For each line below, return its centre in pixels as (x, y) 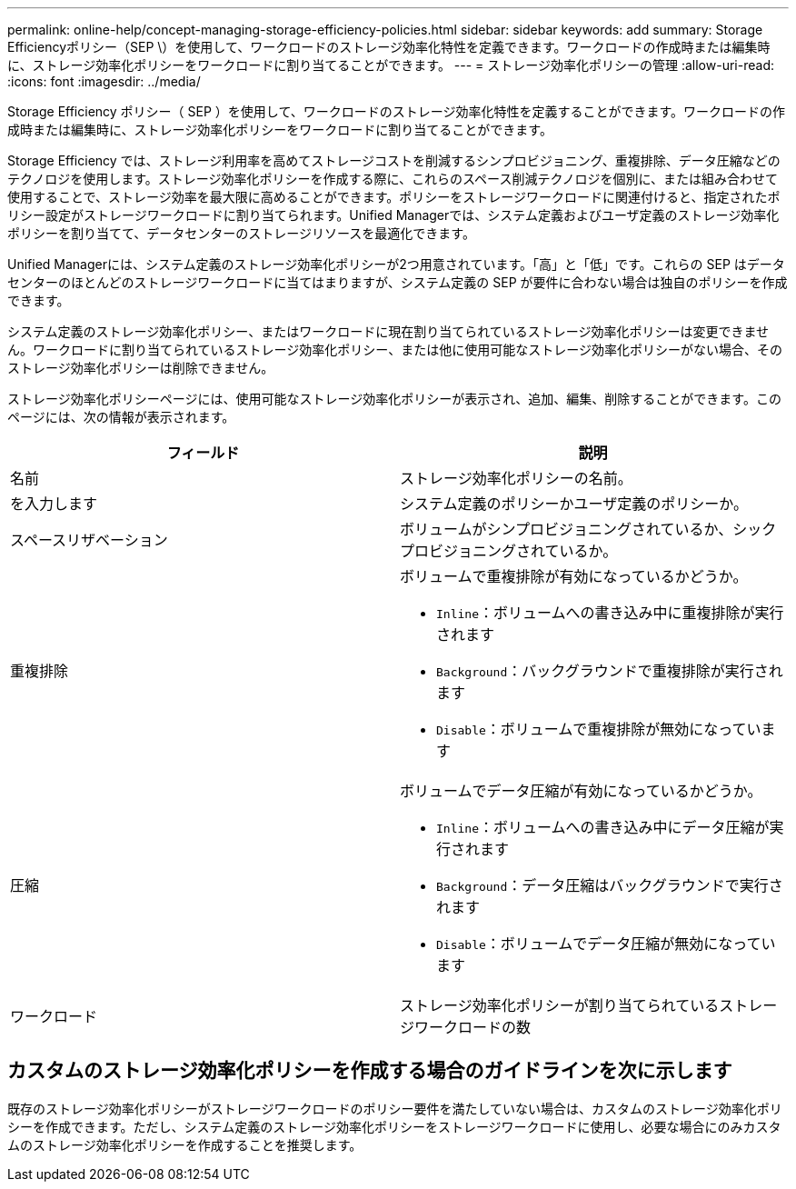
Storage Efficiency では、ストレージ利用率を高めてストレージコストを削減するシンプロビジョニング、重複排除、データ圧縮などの (394, 160)
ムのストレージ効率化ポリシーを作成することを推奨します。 (185, 1144)
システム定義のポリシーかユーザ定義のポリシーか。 (574, 504)
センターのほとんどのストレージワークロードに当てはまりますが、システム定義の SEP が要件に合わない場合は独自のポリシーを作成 (398, 282)
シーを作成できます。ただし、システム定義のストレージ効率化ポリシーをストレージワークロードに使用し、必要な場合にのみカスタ (394, 1126)
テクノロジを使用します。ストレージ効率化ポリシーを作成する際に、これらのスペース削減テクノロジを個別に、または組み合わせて (393, 179)
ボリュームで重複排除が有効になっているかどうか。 (574, 576)
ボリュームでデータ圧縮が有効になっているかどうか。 (581, 791)
